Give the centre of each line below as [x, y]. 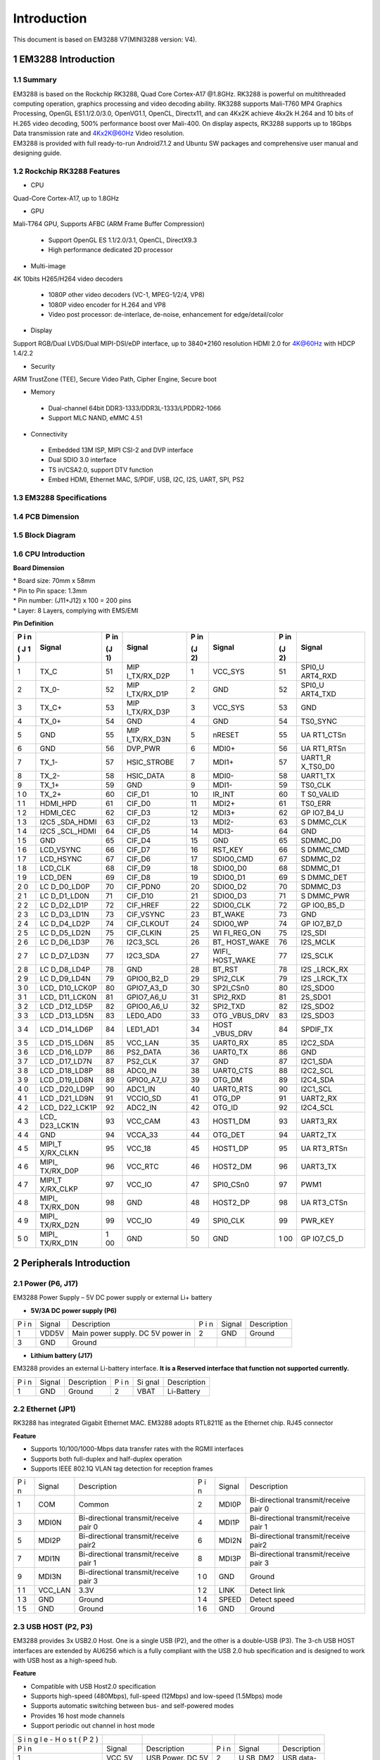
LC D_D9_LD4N [65, 979]
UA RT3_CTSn [324, 1202]
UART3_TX [319, 1167]
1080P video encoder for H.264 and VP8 [107, 304]
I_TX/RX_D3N [149, 739]
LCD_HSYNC [61, 859]
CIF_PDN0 [144, 887]
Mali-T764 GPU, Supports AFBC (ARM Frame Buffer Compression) [109, 224]
